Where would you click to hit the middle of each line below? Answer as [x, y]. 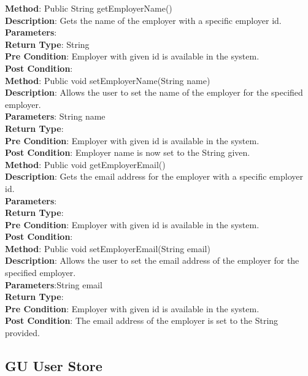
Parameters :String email [54, 284]
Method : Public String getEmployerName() [89, 8]
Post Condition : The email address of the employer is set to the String [142, 320]
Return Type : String [47, 44]
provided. [22, 333]
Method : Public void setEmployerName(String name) [108, 80]
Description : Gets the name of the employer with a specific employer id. [143, 20]
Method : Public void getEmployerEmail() [85, 164]
